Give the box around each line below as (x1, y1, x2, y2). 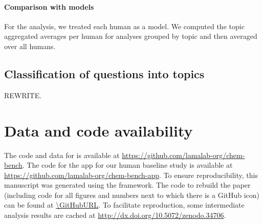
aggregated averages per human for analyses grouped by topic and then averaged (4, 31, 257, 41)
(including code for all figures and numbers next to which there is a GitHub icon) (4, 189, 260, 200)
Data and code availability (4, 120, 193, 141)
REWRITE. (4, 89, 42, 100)
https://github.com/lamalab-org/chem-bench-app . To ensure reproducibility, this (4, 169, 258, 180)
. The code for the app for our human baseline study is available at (22, 160, 233, 170)
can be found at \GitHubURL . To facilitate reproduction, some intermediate (4, 199, 245, 210)
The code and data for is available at (4, 149, 120, 160)
